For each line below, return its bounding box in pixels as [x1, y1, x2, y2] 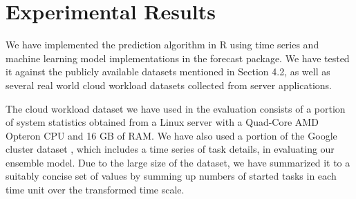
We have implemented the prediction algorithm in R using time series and [6, 37, 319, 52]
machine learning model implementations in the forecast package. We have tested [6, 50, 350, 65]
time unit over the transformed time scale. [6, 182, 185, 197]
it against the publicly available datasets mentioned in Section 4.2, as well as [6, 64, 330, 79]
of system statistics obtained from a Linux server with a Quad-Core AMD [6, 115, 319, 129]
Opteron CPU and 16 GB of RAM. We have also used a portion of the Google [6, 128, 337, 142]
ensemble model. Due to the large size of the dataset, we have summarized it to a [6, 155, 350, 169]
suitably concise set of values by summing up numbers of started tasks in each [6, 169, 337, 183]
